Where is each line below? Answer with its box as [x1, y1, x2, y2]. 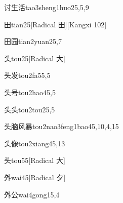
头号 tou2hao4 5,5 [4, 87, 56, 97]
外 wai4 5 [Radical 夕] [4, 172, 66, 182]
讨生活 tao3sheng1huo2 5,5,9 [4, 2, 89, 12]
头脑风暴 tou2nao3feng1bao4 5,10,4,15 [4, 121, 119, 132]
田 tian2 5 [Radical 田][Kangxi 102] [4, 19, 107, 29]
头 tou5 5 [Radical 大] [4, 155, 65, 166]
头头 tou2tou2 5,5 [4, 104, 55, 114]
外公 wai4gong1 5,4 [4, 189, 60, 199]
